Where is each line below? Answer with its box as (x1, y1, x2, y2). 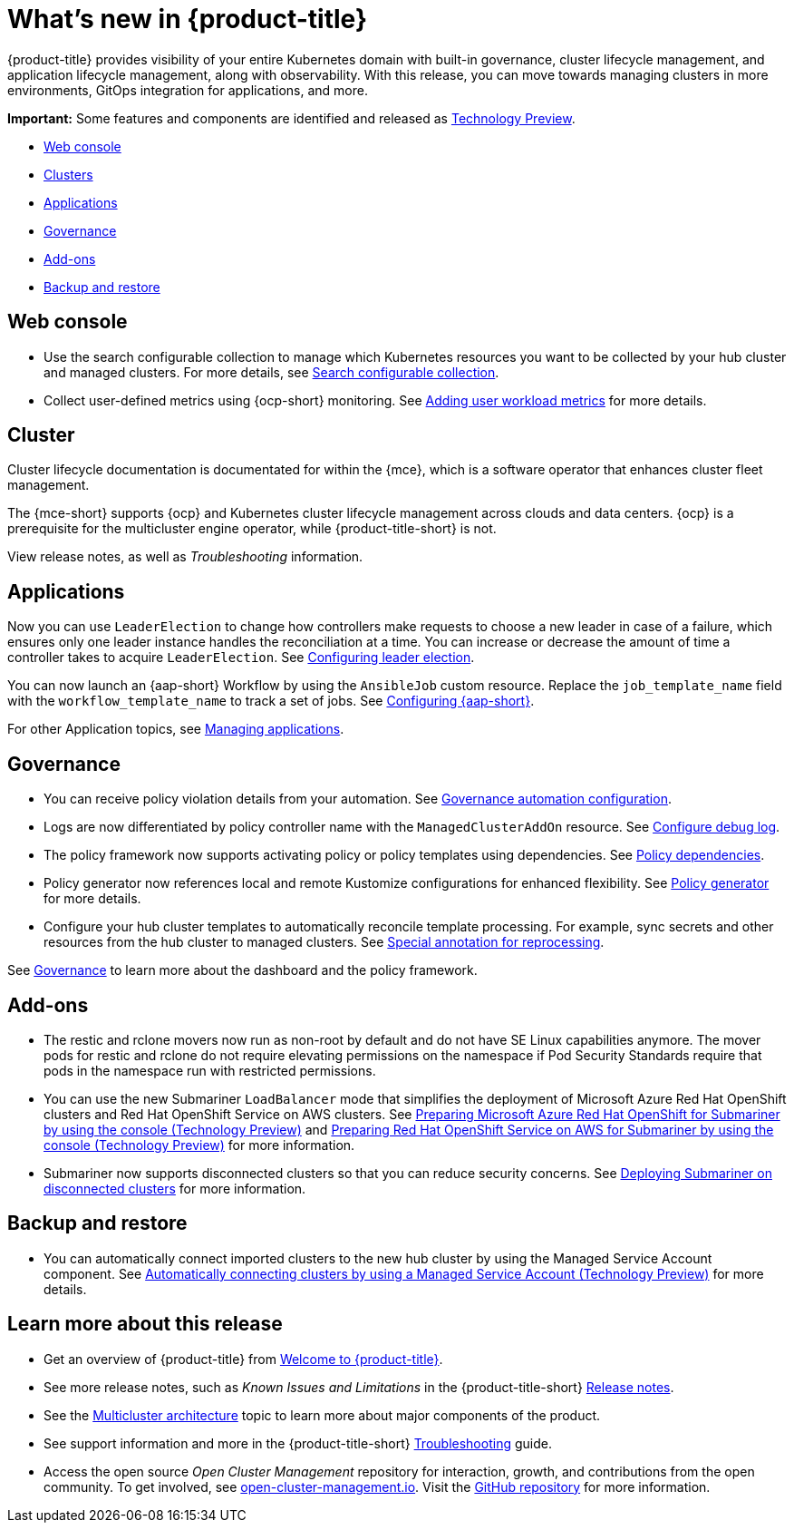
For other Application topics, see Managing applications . (7, 721, 344, 737)
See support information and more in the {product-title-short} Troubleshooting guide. (44, 1435, 552, 1451)
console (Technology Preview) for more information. (44, 1136, 355, 1153)
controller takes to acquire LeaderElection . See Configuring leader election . (7, 649, 475, 666)
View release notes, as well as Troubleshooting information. (7, 549, 363, 565)
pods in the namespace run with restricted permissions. (44, 1062, 376, 1078)
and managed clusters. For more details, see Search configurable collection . (44, 364, 499, 380)
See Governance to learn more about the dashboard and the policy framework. (7, 962, 478, 979)
